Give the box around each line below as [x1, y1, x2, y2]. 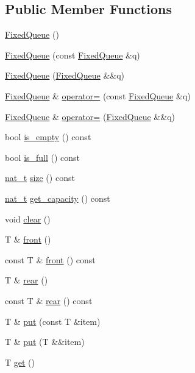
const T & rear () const [5, 294, 93, 307]
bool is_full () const [5, 151, 80, 163]
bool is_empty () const [5, 130, 91, 143]
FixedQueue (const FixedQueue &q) [5, 48, 140, 61]
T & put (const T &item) [5, 314, 101, 327]
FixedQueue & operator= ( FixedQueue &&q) [5, 110, 175, 123]
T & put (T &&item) [5, 335, 85, 348]
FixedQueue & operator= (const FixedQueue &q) [5, 89, 191, 102]
